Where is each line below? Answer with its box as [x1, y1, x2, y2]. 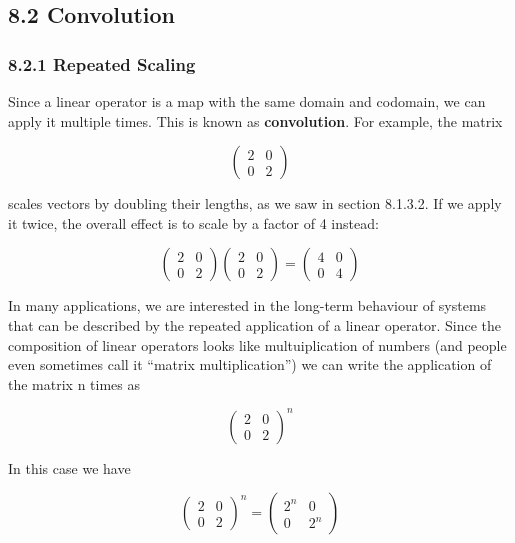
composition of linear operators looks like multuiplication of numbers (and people [8, 334, 507, 355]
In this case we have [8, 457, 131, 478]
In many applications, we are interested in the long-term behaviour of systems [8, 295, 487, 316]
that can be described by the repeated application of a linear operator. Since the [8, 314, 502, 335]
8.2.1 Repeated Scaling [8, 51, 196, 76]
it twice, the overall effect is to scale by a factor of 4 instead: [8, 212, 379, 233]
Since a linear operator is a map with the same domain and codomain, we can [8, 91, 486, 111]
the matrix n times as [8, 373, 141, 394]
